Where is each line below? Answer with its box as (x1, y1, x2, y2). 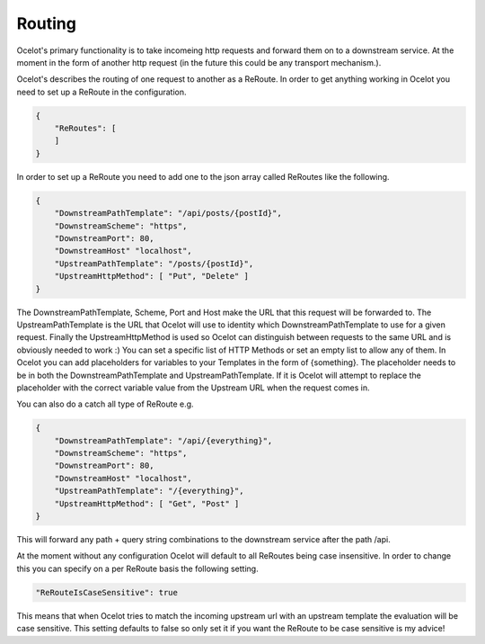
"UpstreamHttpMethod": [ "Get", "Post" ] (54, 498, 240, 508)
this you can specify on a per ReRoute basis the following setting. (16, 563, 260, 574)
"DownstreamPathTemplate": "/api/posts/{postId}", (54, 208, 282, 219)
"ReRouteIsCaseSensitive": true (35, 587, 179, 597)
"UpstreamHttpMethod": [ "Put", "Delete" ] (54, 271, 249, 282)
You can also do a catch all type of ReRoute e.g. (16, 398, 194, 409)
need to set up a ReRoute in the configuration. (16, 86, 187, 97)
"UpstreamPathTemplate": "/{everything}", (54, 486, 244, 496)
